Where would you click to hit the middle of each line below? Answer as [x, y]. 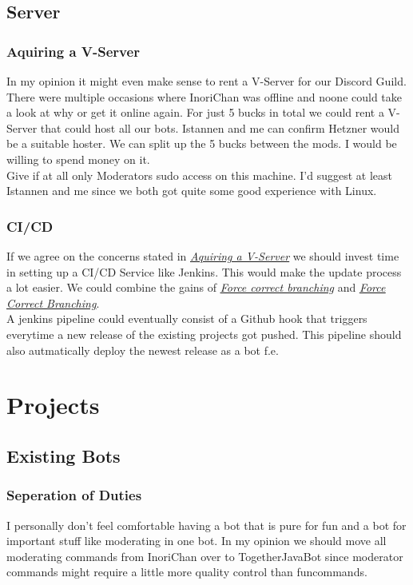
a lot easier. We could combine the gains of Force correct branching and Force [196, 287]
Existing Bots [64, 455]
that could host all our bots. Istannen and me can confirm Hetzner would [220, 127]
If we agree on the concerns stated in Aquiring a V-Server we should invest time [203, 255]
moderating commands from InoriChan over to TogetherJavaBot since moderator [205, 556]
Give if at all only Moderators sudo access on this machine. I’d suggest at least [199, 175]
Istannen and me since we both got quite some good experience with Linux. [192, 191]
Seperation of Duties [74, 495]
